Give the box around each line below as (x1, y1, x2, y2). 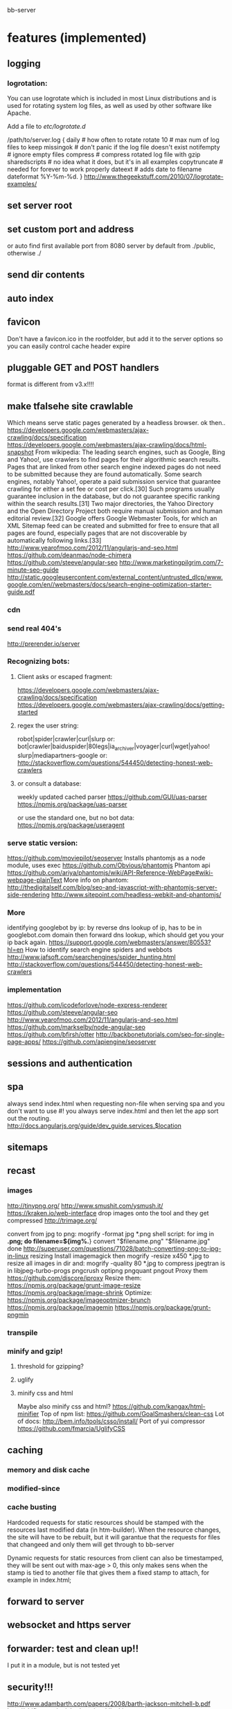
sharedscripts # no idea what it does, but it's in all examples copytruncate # (7, 157, 224, 165)
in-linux (7, 1251, 29, 1260)
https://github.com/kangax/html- (111, 1402, 206, 1411)
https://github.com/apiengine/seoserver (42, 1038, 157, 1046)
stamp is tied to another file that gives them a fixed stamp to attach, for (7, 1568, 210, 1577)
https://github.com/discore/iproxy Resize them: (7, 1274, 142, 1282)
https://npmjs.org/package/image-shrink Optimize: (7, 1288, 152, 1296)
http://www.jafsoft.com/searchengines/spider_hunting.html (7, 953, 176, 961)
